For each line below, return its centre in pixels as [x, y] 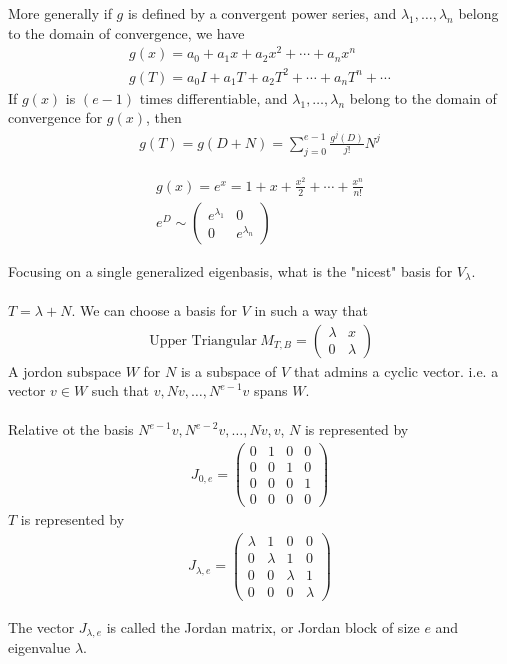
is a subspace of [228, 370]
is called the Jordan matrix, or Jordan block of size [263, 626]
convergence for [55, 117]
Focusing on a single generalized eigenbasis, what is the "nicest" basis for [230, 270]
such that [120, 390]
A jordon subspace [64, 370]
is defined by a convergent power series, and [262, 13]
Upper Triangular [203, 340]
